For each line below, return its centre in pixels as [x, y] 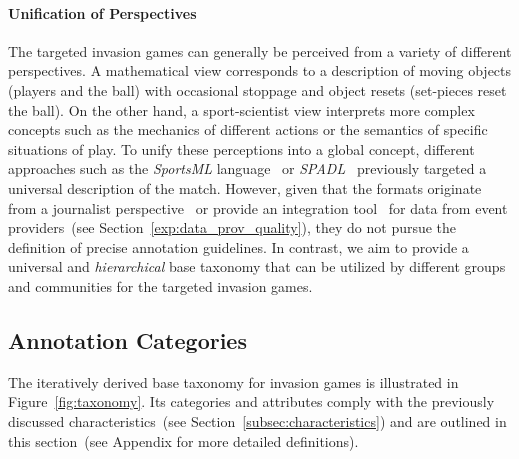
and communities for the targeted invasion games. [160, 285]
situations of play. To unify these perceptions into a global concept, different [241, 148]
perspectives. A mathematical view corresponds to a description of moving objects [260, 70]
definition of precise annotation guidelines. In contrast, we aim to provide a [238, 246]
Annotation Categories [127, 339]
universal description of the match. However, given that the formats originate [245, 187]
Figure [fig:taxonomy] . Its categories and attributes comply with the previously [251, 401]
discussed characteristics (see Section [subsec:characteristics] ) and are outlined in [257, 420]
